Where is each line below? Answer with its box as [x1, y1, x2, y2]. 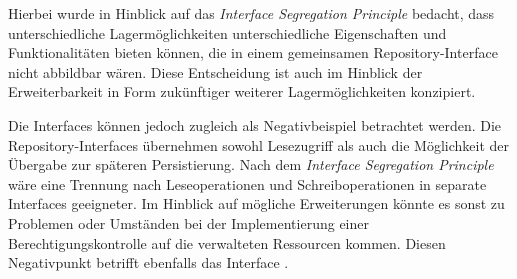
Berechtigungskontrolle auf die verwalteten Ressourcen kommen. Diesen [8, 232, 446, 253]
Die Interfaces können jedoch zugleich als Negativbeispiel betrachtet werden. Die [8, 114, 502, 135]
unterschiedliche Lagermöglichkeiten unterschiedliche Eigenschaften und [8, 22, 447, 43]
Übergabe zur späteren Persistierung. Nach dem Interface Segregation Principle [8, 154, 494, 175]
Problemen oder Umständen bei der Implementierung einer [8, 212, 369, 233]
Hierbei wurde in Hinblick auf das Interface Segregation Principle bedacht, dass [8, 3, 495, 23]
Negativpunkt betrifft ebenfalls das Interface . [8, 252, 289, 273]
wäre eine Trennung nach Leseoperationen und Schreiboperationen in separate [8, 173, 487, 194]
